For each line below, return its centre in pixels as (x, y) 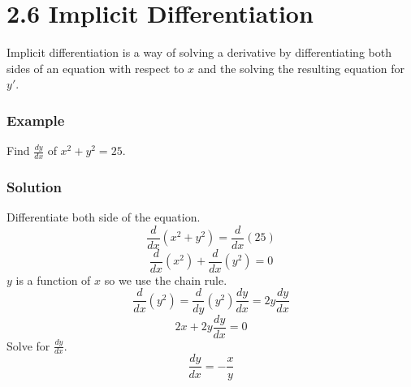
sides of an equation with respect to (95, 68)
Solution (34, 186)
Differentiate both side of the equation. (104, 217)
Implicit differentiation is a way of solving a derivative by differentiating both (199, 52)
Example (36, 120)
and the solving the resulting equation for (301, 68)
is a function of (53, 279)
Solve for (28, 345)
